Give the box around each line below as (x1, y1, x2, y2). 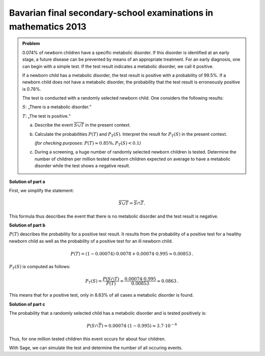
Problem (22, 41, 40, 47)
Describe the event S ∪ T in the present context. (34, 122, 131, 128)
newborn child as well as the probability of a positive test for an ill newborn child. (9, 238, 173, 244)
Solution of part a (9, 178, 45, 184)
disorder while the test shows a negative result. (34, 163, 130, 169)
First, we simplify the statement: (9, 187, 74, 193)
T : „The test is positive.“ (22, 113, 71, 119)
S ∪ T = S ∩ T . (118, 201, 146, 206)
